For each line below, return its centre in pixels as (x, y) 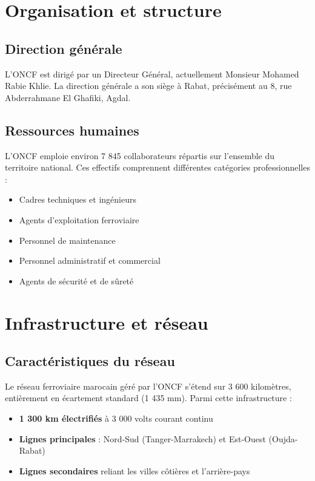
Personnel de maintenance (67, 240)
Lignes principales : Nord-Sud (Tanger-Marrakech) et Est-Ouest (142, 438)
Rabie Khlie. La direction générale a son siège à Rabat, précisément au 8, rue (148, 86)
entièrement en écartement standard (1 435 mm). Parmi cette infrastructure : (148, 398)
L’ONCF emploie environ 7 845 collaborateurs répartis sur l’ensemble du (140, 155)
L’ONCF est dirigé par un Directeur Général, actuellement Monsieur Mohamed (152, 74)
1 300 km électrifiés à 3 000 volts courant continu (116, 418)
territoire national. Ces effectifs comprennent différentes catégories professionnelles (157, 167)
